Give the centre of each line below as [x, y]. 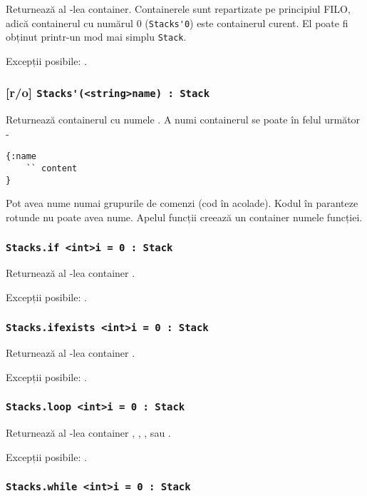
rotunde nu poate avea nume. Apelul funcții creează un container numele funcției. [184, 217]
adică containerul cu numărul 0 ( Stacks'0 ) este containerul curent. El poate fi [177, 22]
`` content [52, 169]
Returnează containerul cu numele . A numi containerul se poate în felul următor [183, 120]
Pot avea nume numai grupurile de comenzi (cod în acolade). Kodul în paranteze [182, 203]
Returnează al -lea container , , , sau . [88, 433]
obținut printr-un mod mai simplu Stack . [96, 37]
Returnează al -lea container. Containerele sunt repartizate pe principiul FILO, [178, 9]
